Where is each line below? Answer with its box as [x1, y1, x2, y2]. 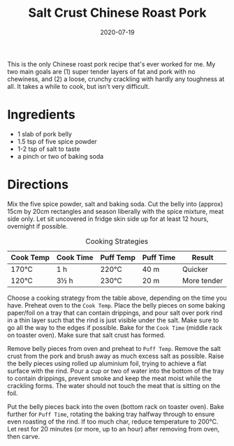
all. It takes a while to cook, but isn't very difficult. [7, 82, 150, 90]
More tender [182, 275, 224, 285]
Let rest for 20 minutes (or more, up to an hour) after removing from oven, [7, 424, 220, 433]
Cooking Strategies [85, 236, 149, 246]
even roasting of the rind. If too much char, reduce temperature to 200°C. [7, 417, 219, 426]
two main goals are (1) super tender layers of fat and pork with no [7, 67, 196, 75]
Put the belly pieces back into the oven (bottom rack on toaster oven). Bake [7, 402, 225, 410]
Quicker [182, 264, 208, 274]
